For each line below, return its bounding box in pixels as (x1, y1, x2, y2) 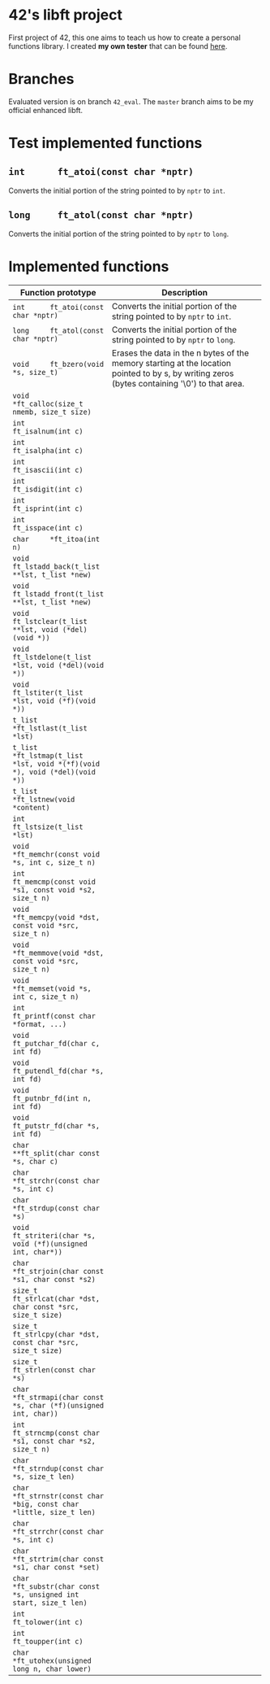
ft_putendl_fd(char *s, (12, 1066, 105, 1075)
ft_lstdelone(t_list (12, 652, 92, 661)
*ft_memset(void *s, (12, 984, 92, 993)
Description (161, 286, 208, 298)
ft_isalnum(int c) (12, 426, 84, 436)
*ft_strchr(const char (12, 1176, 100, 1185)
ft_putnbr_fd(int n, (12, 1093, 92, 1103)
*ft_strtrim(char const (12, 1554, 105, 1564)
